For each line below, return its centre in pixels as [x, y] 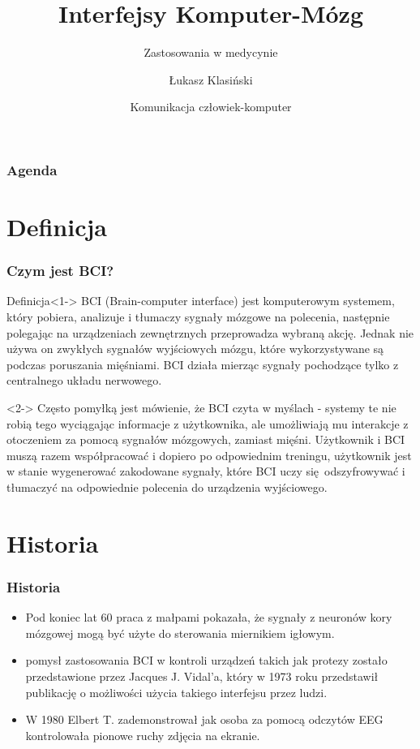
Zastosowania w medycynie [211, 52]
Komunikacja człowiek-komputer [211, 107]
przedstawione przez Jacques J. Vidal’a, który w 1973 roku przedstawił [202, 676]
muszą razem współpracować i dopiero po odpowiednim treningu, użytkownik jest [209, 455]
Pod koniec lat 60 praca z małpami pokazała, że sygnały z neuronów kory [209, 617]
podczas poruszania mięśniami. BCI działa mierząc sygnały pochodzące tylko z [203, 364]
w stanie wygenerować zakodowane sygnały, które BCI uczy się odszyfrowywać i [206, 471]
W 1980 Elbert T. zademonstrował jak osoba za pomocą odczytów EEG [204, 719]
